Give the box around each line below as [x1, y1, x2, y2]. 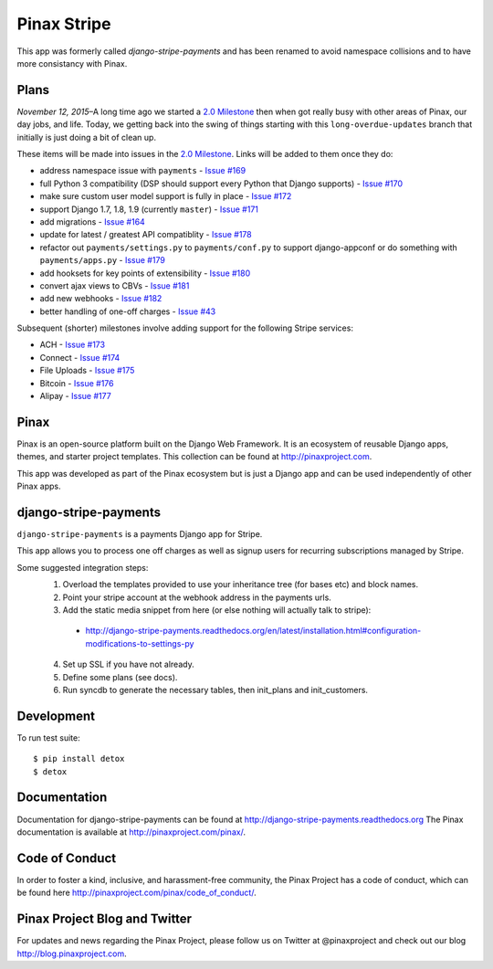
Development [16, 708, 96, 723]
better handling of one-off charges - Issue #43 [39, 306, 216, 317]
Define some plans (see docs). [62, 671, 178, 682]
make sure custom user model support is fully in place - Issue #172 [39, 191, 292, 202]
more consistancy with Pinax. [16, 58, 128, 68]
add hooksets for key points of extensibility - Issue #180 [39, 268, 251, 279]
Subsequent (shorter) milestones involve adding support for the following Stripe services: [16, 322, 353, 333]
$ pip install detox [33, 753, 125, 764]
